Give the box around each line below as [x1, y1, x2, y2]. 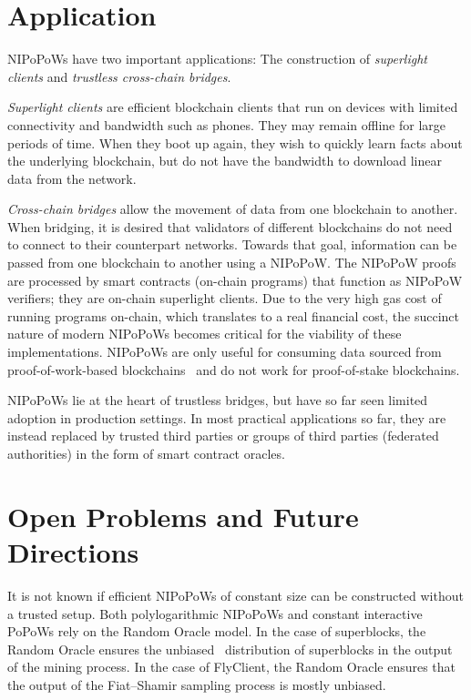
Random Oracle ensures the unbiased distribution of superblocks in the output [7, 639, 453, 658]
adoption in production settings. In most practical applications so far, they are [7, 408, 446, 427]
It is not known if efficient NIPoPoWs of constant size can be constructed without [7, 585, 464, 604]
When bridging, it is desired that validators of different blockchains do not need [7, 217, 453, 236]
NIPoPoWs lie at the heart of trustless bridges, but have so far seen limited [7, 391, 428, 410]
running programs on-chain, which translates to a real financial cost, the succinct [7, 306, 460, 325]
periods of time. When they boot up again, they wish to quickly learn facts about [7, 133, 463, 152]
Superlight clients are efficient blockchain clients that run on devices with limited [7, 97, 458, 117]
